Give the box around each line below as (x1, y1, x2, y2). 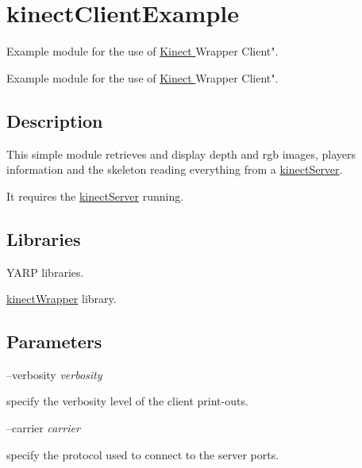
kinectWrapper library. (6, 290, 117, 307)
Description (6, 108, 103, 132)
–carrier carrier (6, 420, 80, 436)
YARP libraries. (6, 263, 84, 280)
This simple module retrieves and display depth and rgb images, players (6, 145, 356, 162)
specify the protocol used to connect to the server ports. (6, 446, 279, 462)
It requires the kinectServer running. (6, 187, 184, 204)
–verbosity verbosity (6, 366, 102, 382)
